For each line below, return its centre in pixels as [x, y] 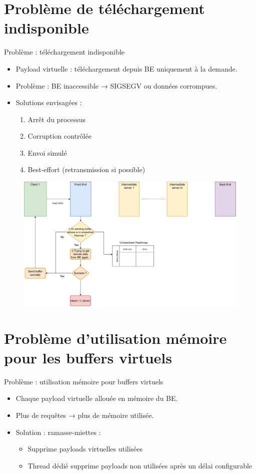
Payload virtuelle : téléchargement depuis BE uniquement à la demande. [126, 68]
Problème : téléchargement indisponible [64, 52]
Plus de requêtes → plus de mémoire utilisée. [85, 415]
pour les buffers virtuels [88, 357]
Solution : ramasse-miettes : [58, 432]
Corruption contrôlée [59, 136]
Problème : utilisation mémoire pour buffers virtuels [84, 381]
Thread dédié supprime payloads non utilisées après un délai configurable [140, 465]
